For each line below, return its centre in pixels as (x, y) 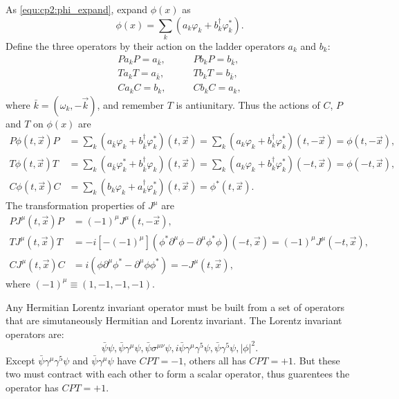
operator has (32, 387)
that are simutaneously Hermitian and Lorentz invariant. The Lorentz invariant (174, 320)
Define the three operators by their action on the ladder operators (145, 45)
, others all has (215, 360)
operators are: (35, 334)
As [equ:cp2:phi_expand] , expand (77, 9)
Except (20, 360)
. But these (317, 360)
